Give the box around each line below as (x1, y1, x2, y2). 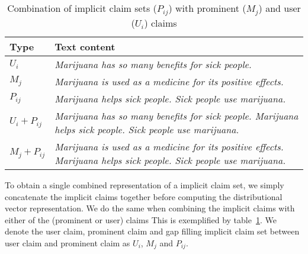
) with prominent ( (168, 1, 246, 15)
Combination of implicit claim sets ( (7, 1, 157, 15)
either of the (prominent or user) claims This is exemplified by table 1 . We (5, 213, 277, 226)
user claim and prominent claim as (5, 236, 130, 249)
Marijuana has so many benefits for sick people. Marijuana (54, 108, 299, 123)
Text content (54, 39, 115, 53)
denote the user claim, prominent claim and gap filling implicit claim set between (5, 225, 300, 237)
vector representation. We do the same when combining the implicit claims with (5, 202, 295, 214)
